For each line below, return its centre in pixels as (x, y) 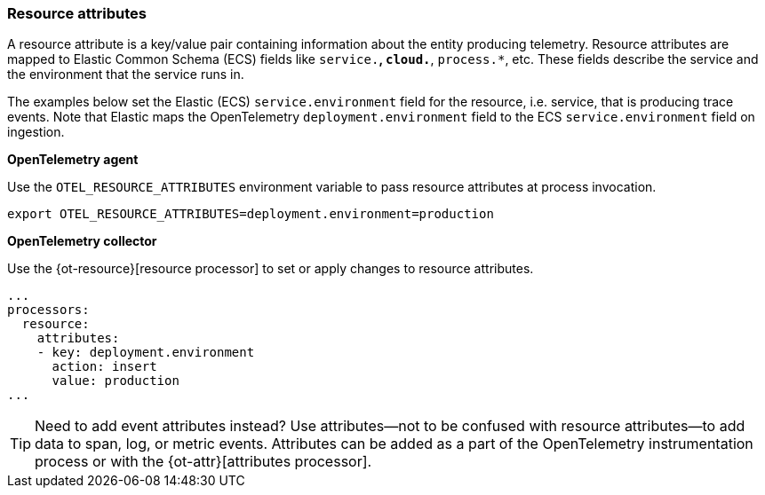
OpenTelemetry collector (82, 241)
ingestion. (36, 132)
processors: (48, 310)
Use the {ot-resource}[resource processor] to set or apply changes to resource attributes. (271, 269)
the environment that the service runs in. (126, 75)
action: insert (104, 367)
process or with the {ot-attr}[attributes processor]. (203, 462)
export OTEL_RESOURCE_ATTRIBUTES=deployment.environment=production (251, 214)
